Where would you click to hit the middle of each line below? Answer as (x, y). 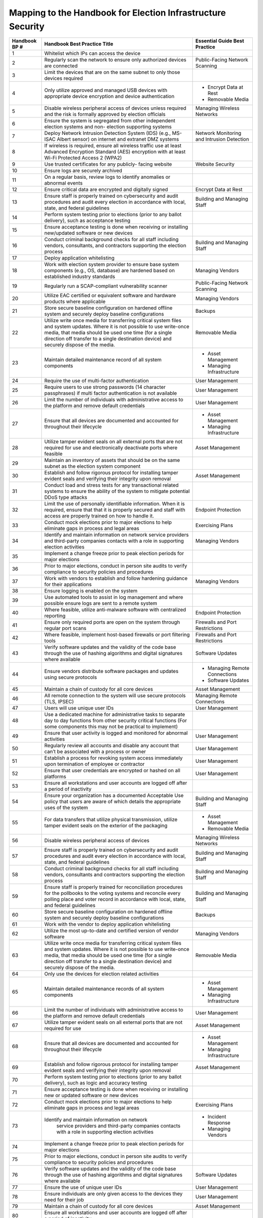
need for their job (64, 1200)
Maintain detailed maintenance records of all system (104, 989)
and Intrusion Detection (222, 139)
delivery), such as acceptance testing (87, 221)
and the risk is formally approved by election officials (105, 114)
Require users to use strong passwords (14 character (105, 387)
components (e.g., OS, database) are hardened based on (109, 270)
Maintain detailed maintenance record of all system (103, 360)
